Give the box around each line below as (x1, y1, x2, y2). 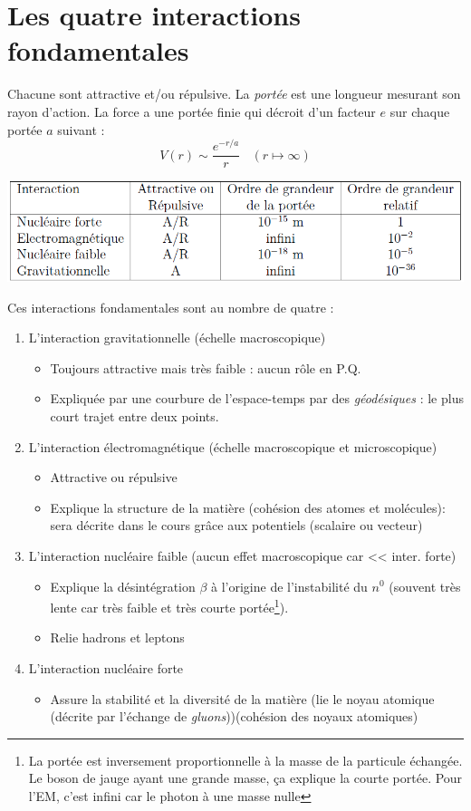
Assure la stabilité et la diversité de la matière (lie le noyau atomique (50, 689, 435, 708)
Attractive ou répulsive (50, 468, 178, 487)
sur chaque (389, 101, 450, 121)
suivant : (57, 120, 105, 139)
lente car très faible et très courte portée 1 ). (50, 595, 289, 616)
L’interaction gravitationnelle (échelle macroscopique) (28, 328, 326, 347)
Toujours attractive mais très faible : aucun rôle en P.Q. (50, 358, 361, 377)
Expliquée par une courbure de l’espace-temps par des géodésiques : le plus (50, 389, 464, 408)
